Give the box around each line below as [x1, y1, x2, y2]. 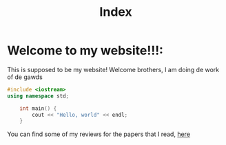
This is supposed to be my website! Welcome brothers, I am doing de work [7, 65, 220, 74]
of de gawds [7, 73, 43, 81]
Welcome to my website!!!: [7, 43, 164, 58]
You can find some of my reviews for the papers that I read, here [7, 130, 191, 138]
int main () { [19, 104, 57, 112]
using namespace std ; [7, 92, 70, 100]
